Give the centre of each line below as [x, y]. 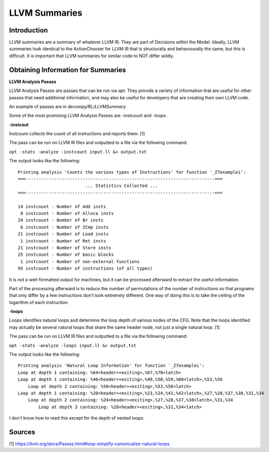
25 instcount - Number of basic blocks [66, 255]
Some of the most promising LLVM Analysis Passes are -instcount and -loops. [88, 116]
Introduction [29, 30]
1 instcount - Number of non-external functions [80, 261]
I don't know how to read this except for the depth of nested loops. [77, 418]
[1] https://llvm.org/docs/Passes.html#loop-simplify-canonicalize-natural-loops [89, 444]
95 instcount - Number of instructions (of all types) [85, 269]
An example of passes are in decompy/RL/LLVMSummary [68, 106]
